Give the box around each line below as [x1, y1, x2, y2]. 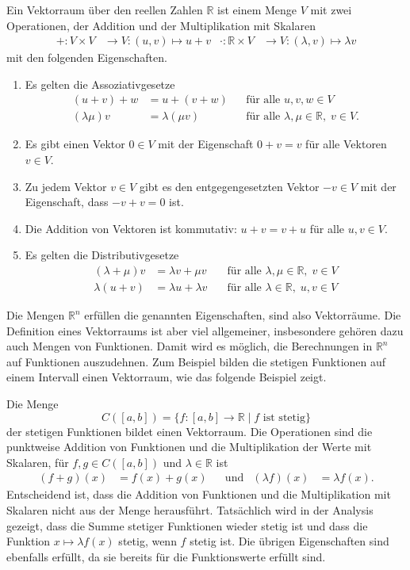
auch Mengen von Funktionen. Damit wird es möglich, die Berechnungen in [6, 338, 373, 354]
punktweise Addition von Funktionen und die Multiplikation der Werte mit [6, 438, 372, 455]
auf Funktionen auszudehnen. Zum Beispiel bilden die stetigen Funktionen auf [6, 353, 386, 369]
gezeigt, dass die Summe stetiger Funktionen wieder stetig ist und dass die [6, 517, 368, 534]
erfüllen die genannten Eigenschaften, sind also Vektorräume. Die [84, 307, 401, 323]
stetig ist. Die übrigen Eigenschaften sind [190, 533, 389, 549]
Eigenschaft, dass [25, 193, 109, 210]
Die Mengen [6, 307, 65, 323]
